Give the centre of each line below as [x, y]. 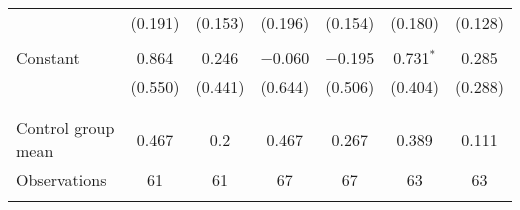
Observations [61, 179]
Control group [65, 127]
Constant [48, 57]
